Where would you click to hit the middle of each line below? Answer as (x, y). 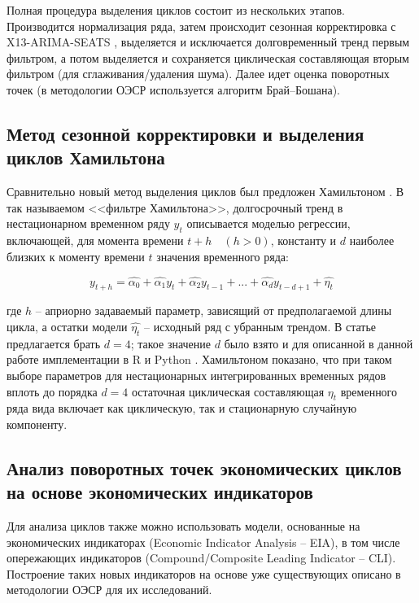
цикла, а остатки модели (67, 326)
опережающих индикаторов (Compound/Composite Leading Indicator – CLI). (201, 558)
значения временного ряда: (223, 256)
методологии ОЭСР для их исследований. (109, 590)
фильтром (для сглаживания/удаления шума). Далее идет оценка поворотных (198, 74)
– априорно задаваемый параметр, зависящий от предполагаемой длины (214, 310)
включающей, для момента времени (95, 240)
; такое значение (171, 343)
